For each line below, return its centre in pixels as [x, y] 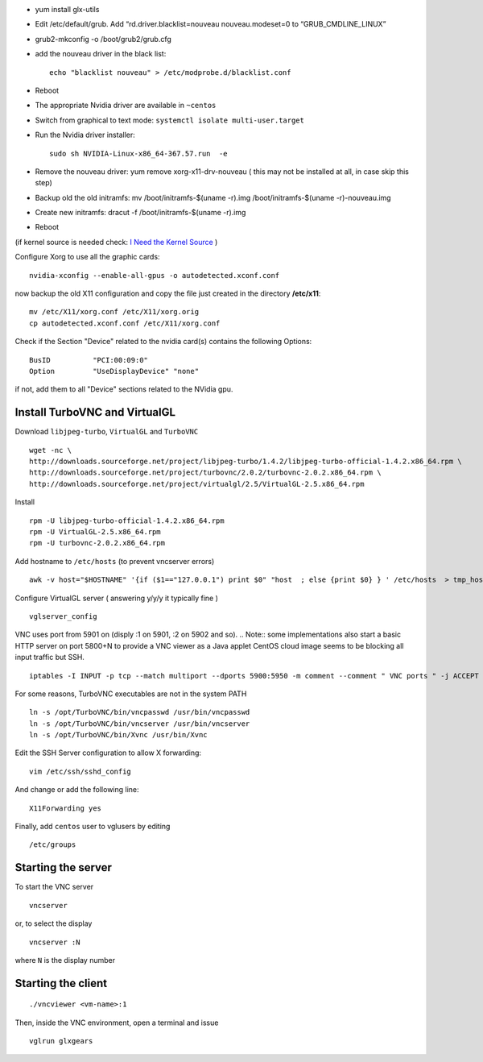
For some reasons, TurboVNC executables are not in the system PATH [131, 694]
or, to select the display [54, 923]
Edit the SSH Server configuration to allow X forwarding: [108, 753]
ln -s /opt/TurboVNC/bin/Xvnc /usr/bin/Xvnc [119, 735]
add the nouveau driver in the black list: [101, 54]
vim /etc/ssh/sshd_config [80, 771]
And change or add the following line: [77, 790]
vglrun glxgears [61, 1041]
